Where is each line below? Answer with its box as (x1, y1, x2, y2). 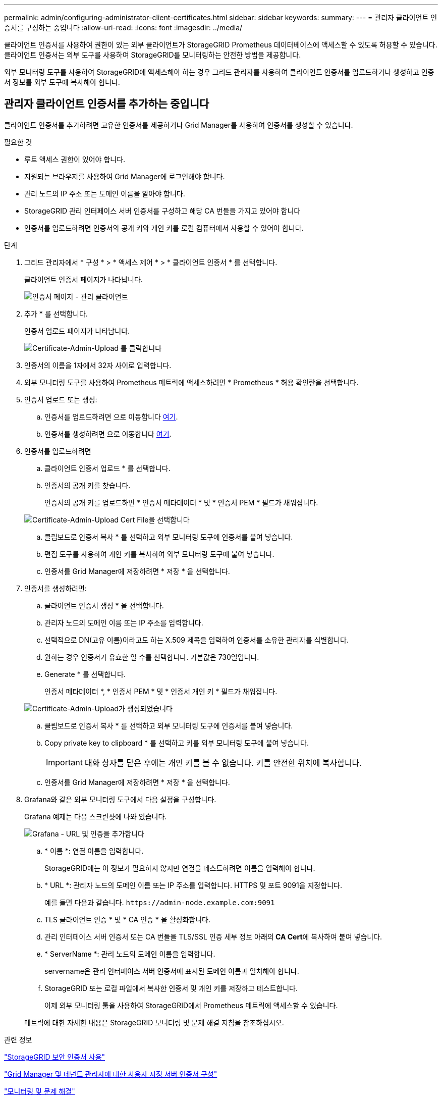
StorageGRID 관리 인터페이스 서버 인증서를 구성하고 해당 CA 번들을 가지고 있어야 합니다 (24, 206, 301, 215)
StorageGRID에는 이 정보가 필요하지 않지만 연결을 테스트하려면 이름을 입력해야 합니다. (44, 863, 315, 872)
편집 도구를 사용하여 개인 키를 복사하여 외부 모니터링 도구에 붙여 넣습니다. (44, 549, 274, 558)
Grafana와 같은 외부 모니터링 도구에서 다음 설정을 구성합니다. (24, 795, 216, 804)
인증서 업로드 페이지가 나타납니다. (24, 326, 130, 335)
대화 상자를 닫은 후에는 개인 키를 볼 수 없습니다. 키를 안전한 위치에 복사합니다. (84, 757, 362, 768)
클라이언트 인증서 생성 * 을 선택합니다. (44, 601, 164, 610)
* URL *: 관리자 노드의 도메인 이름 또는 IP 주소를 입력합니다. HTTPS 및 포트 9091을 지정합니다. (44, 880, 342, 889)
